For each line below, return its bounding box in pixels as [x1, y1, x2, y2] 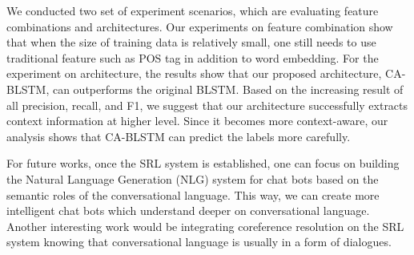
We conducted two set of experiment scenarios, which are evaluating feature [6, 2, 379, 18]
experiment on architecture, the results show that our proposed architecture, [6, 65, 382, 82]
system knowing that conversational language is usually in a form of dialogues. [6, 233, 392, 250]
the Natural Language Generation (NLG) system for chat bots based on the [6, 170, 379, 187]
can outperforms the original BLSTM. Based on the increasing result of [52, 80, 404, 97]
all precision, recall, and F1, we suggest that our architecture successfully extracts [6, 96, 408, 113]
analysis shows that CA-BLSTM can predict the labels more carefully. [6, 127, 351, 144]
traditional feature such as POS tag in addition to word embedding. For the [6, 49, 379, 66]
